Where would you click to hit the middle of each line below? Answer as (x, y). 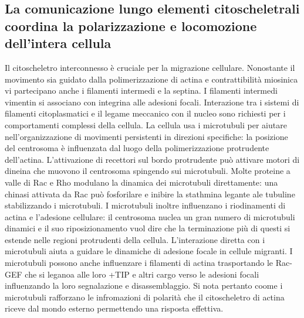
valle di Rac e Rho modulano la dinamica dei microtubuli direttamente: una (141, 182)
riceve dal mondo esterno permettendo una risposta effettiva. (114, 308)
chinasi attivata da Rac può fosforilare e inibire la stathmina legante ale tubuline (150, 194)
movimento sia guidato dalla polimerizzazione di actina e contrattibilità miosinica (151, 79)
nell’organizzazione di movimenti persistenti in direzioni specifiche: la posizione (146, 136)
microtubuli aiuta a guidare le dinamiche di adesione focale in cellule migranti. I (149, 251)
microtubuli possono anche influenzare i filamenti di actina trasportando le (139, 263)
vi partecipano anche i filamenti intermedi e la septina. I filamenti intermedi (141, 90)
